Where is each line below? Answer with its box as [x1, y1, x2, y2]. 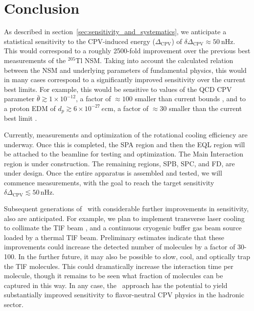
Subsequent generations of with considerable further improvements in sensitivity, [4, 203, 249, 214]
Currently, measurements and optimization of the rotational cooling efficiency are [4, 129, 248, 139]
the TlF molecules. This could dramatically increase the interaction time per [4, 261, 233, 271]
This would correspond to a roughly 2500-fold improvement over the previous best [4, 45, 251, 56]
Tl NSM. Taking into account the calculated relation [75, 55, 233, 65]
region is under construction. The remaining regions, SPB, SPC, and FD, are [4, 158, 235, 168]
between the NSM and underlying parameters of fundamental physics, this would [4, 65, 247, 75]
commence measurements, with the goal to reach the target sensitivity [4, 177, 214, 187]
